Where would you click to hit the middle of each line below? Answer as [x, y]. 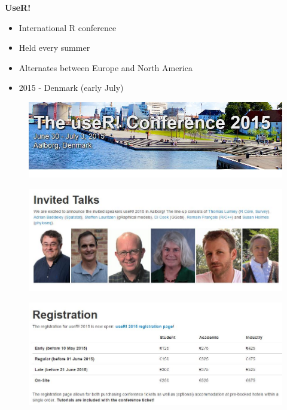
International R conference [68, 27]
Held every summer [54, 48]
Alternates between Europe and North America [106, 67]
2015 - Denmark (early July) [71, 88]
